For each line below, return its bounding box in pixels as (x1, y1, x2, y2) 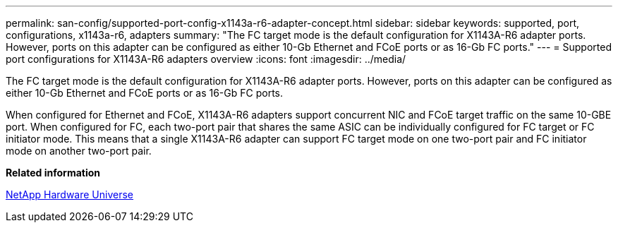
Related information (6, 167, 101, 179)
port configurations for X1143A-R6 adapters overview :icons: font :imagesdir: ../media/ (6, 53, 406, 65)
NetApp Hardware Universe (6, 188, 134, 200)
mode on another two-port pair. (6, 145, 152, 157)
